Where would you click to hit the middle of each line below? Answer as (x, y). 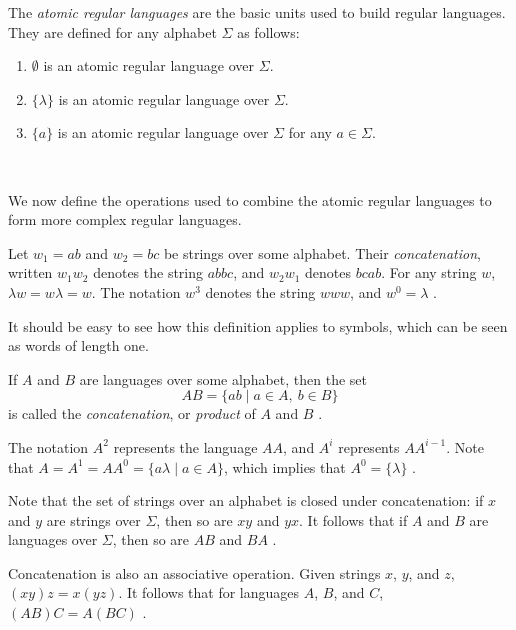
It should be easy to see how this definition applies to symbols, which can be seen (258, 325)
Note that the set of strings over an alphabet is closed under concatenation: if (246, 500)
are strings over (93, 519)
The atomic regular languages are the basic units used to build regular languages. (257, 12)
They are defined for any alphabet (112, 31)
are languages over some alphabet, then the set (223, 378)
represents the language (185, 446)
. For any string (429, 272)
